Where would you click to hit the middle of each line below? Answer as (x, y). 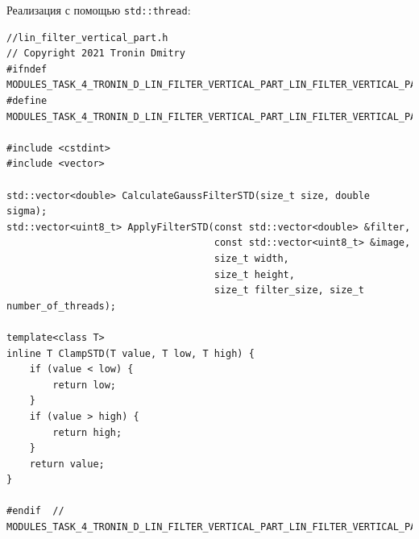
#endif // (35, 511)
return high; (87, 432)
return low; (85, 385)
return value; (67, 464)
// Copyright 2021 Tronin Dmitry (96, 54)
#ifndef (27, 69)
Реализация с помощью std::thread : (99, 10)
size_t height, (254, 274)
